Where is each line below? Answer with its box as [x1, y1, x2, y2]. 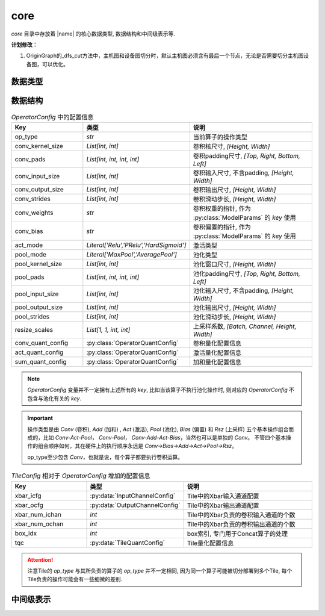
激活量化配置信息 [193, 349, 242, 357]
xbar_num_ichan [14, 510, 61, 518]
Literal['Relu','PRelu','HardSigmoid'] [86, 241, 187, 249]
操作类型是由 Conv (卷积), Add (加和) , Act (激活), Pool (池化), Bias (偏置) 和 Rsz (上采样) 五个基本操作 [27, 425, 278, 433]
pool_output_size [14, 303, 63, 311]
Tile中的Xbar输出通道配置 [187, 501, 259, 509]
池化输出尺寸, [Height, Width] [193, 303, 276, 312]
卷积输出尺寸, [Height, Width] [193, 185, 276, 194]
